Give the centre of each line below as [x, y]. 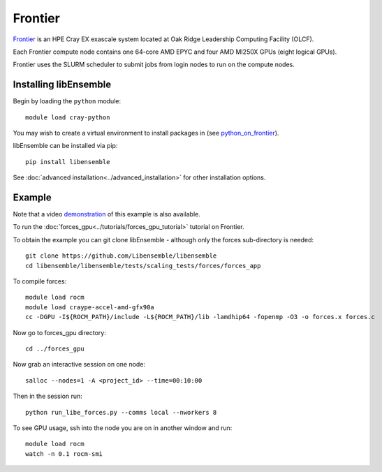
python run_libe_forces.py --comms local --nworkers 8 [121, 412]
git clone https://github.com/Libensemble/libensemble [121, 256]
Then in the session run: [48, 396]
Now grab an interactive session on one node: [79, 364]
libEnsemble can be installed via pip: [65, 146]
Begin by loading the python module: [67, 101]
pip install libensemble [68, 162]
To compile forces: [40, 281]
